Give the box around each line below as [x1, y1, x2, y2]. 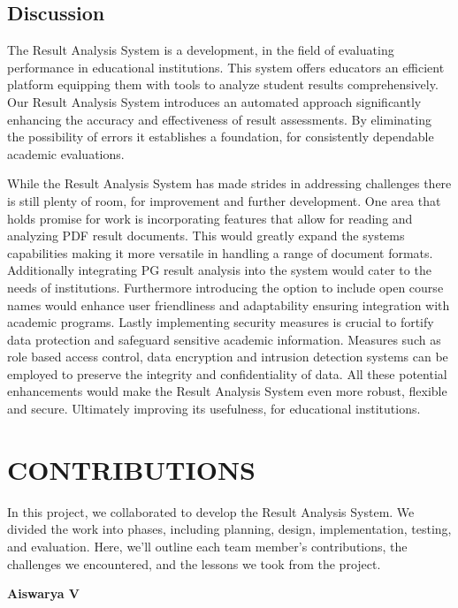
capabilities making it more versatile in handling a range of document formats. [7, 243, 433, 262]
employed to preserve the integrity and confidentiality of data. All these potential [7, 364, 447, 383]
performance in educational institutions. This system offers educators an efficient [7, 57, 445, 76]
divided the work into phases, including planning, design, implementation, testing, [7, 520, 452, 538]
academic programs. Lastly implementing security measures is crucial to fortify [7, 313, 434, 331]
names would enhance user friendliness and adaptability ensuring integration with [7, 295, 450, 314]
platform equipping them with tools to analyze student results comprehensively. [7, 75, 439, 94]
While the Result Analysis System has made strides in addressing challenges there [7, 174, 452, 193]
